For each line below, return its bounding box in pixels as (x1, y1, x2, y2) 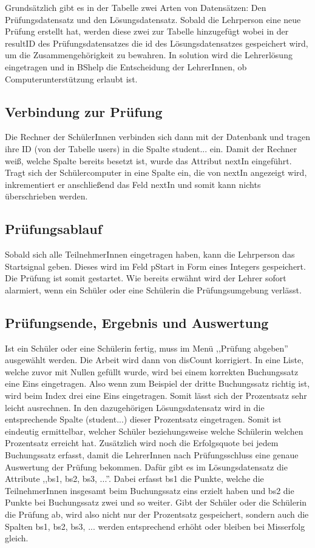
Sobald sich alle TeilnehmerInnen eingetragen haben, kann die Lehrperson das (5, 248, 295, 261)
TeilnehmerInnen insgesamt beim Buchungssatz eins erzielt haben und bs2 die (5, 484, 294, 496)
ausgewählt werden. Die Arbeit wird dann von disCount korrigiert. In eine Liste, (5, 353, 304, 366)
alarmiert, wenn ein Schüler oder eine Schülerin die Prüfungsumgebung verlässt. (5, 283, 302, 296)
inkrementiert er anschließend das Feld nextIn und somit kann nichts (5, 178, 261, 190)
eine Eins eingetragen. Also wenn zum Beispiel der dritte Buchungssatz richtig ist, (5, 377, 310, 390)
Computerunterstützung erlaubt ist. (5, 72, 138, 85)
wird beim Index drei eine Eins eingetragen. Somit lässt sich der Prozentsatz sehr (5, 389, 307, 402)
